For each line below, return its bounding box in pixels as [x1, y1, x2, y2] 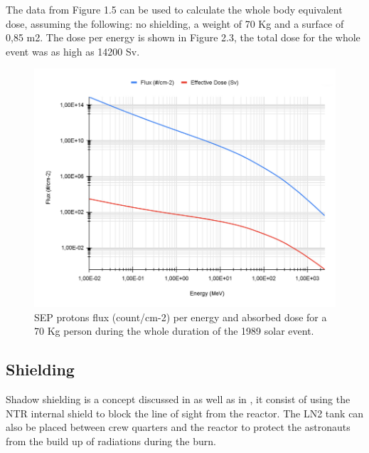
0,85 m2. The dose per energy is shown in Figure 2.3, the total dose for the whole [6, 30, 360, 45]
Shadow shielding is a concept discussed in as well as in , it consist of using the [6, 392, 351, 407]
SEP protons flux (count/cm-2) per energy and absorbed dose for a [34, 309, 327, 324]
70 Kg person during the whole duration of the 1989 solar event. [34, 323, 314, 338]
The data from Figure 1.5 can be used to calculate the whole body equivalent [6, 2, 343, 16]
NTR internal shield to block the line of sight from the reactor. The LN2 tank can [6, 405, 364, 420]
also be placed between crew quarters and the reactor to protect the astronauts [6, 420, 351, 434]
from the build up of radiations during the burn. [6, 434, 216, 449]
